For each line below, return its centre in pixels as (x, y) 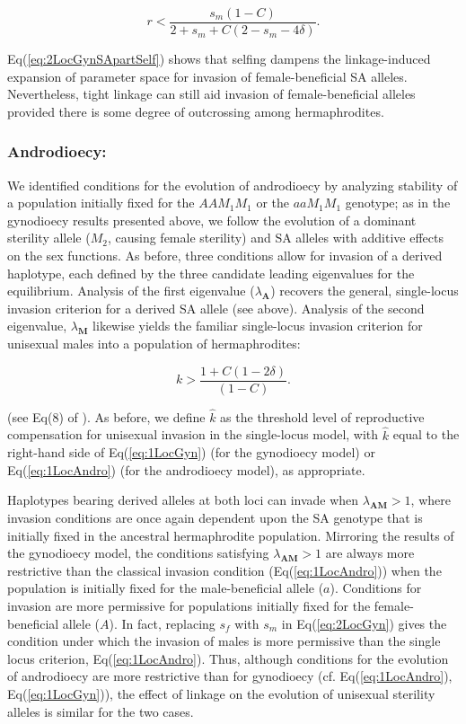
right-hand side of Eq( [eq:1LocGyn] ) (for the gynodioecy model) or (191, 452)
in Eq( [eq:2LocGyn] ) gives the (364, 623)
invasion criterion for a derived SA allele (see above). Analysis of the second (216, 308)
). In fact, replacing (162, 623)
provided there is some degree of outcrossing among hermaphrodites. (196, 111)
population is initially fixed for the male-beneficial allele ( (166, 588)
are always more (370, 553)
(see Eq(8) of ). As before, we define (106, 416)
